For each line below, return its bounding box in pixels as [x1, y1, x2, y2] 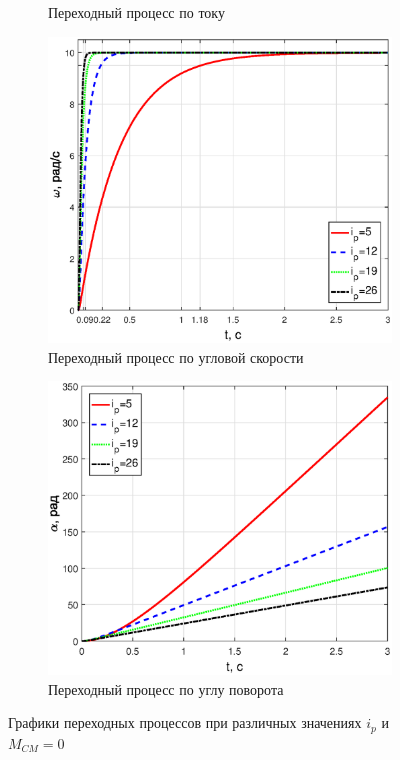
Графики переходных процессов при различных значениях [8, 712, 362, 733]
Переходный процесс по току [48, 2, 225, 22]
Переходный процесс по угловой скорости [48, 346, 304, 367]
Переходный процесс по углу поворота [48, 678, 284, 699]
